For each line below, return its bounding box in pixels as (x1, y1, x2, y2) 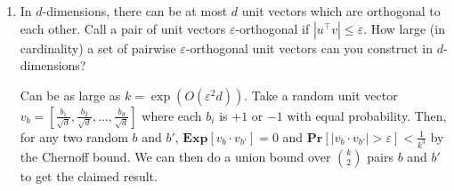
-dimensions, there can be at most (42, 2, 228, 20)
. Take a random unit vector (244, 85, 398, 104)
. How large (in (363, 19, 445, 37)
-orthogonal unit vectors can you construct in (185, 38, 434, 57)
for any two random (20, 127, 128, 146)
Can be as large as (20, 85, 121, 104)
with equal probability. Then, (287, 106, 447, 124)
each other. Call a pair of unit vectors (20, 19, 226, 37)
